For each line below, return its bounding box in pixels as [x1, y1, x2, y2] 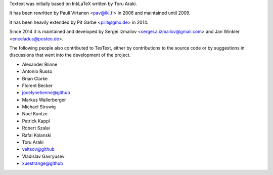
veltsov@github [22, 146, 55, 152]
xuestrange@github [22, 160, 63, 166]
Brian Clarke [22, 75, 48, 81]
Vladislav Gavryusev [22, 153, 65, 159]
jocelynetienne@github [22, 90, 70, 96]
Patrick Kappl [22, 118, 50, 124]
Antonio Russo [22, 68, 53, 74]
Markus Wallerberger [22, 97, 66, 103]
